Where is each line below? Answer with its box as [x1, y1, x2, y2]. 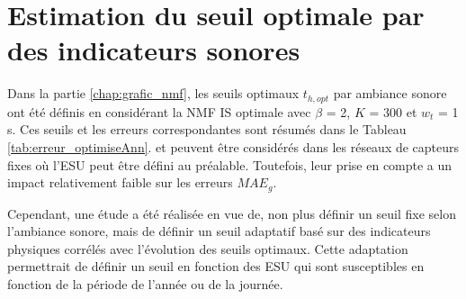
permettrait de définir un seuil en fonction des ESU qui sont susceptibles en [7, 257, 425, 276]
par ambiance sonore [333, 84, 447, 103]
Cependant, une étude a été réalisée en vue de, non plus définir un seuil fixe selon [7, 204, 456, 222]
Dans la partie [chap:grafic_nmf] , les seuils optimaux [7, 84, 300, 103]
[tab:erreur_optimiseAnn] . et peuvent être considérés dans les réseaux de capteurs [7, 137, 460, 156]
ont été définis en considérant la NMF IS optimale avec [7, 102, 311, 121]
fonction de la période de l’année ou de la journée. [7, 274, 283, 293]
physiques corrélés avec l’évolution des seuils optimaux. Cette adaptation [7, 239, 408, 258]
